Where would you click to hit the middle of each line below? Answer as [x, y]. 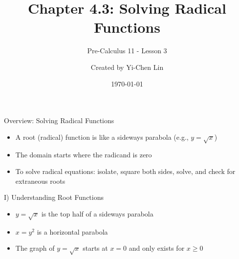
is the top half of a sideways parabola [97, 213]
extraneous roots [40, 181]
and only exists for [157, 248]
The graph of [35, 248]
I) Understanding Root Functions [54, 197]
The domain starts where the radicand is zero [84, 155]
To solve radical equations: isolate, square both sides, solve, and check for [125, 171]
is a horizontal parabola [72, 231]
